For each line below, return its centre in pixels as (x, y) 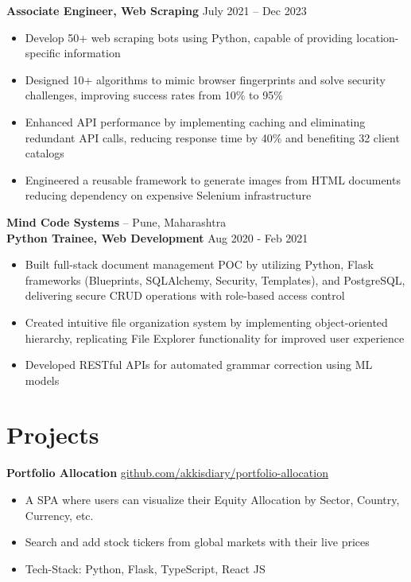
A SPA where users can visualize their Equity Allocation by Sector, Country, (212, 499)
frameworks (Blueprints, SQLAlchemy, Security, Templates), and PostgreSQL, (215, 279)
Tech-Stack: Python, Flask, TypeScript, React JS (145, 568)
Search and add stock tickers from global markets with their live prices (197, 542)
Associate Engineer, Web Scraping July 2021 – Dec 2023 (157, 10)
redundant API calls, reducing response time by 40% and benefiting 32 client (212, 137)
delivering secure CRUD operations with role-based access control (185, 295)
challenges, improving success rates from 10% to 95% (154, 95)
